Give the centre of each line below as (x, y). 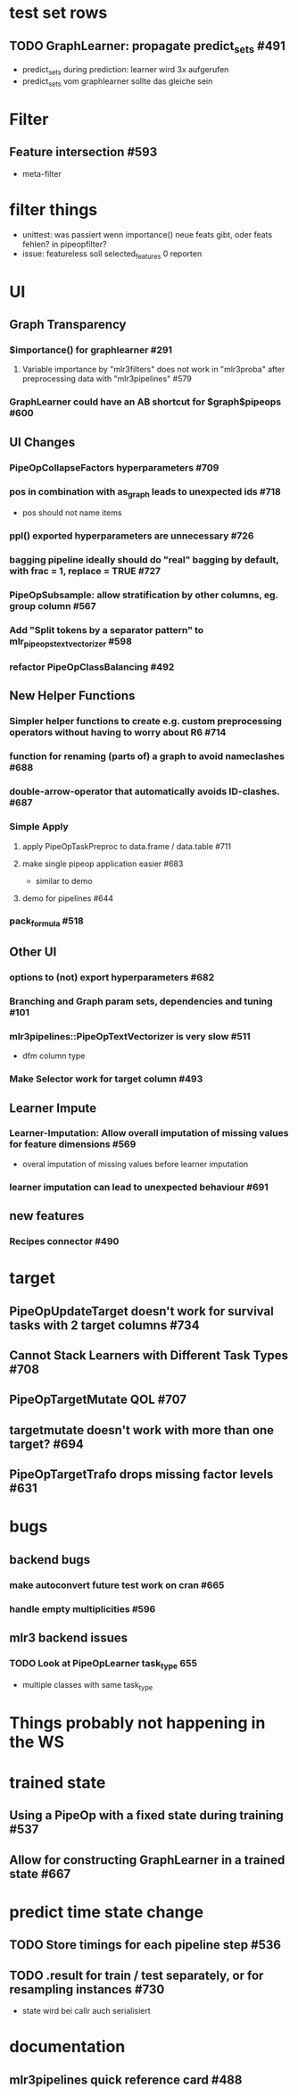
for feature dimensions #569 (73, 1144)
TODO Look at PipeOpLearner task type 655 (103, 1664)
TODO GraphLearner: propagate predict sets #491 (147, 47)
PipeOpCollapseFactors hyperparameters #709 (114, 467)
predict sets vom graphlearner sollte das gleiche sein (117, 82)
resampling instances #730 (87, 1989)
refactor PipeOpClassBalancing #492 (92, 667)
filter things (54, 209)
